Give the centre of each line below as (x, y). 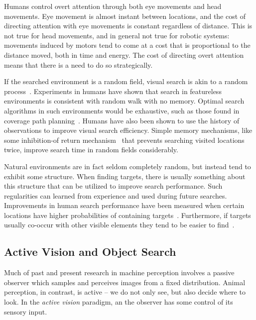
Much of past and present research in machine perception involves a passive (119, 272)
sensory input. (26, 311)
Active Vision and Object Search (90, 252)
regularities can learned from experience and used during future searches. (116, 195)
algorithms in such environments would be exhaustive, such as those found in (122, 110)
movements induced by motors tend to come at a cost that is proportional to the (127, 45)
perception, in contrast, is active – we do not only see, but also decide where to (125, 292)
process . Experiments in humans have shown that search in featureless (113, 91)
